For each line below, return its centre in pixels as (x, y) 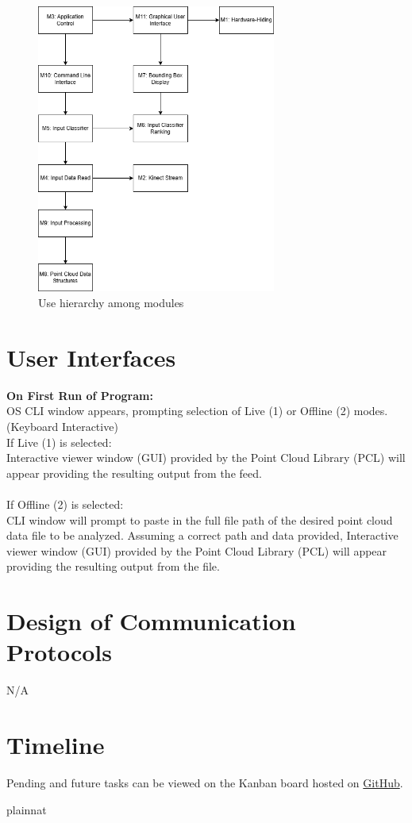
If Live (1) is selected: (59, 442)
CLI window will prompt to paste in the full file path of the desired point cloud (200, 519)
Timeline (56, 744)
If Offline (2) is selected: (65, 504)
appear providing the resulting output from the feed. (134, 473)
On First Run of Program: (80, 395)
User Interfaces (91, 357)
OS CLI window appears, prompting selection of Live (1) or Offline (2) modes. (197, 411)
